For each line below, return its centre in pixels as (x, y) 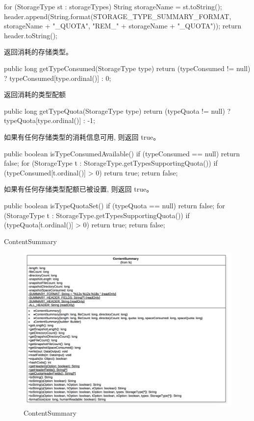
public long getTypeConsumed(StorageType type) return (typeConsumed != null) (127, 68)
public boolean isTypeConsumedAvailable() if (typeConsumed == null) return (122, 153)
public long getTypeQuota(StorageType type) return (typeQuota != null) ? (117, 111)
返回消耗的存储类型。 (38, 52)
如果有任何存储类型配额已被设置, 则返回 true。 (79, 189)
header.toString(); (31, 35)
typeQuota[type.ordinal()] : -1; (50, 120)
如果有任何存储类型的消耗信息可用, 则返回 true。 (82, 136)
